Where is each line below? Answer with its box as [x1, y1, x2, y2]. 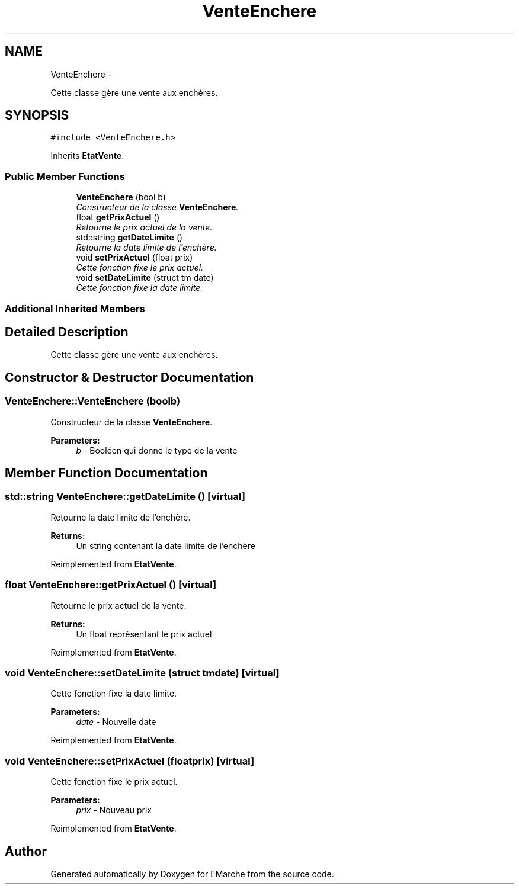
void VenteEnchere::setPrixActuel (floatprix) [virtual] [5, 755, 255, 767]
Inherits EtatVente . [50, 150, 124, 161]
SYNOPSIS [5, 108, 69, 123]
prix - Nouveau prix [76, 805, 152, 816]
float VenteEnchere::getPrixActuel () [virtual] [5, 579, 217, 591]
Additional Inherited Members [5, 302, 145, 314]
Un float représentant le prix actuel [76, 628, 212, 639]
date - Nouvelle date [76, 717, 156, 727]
